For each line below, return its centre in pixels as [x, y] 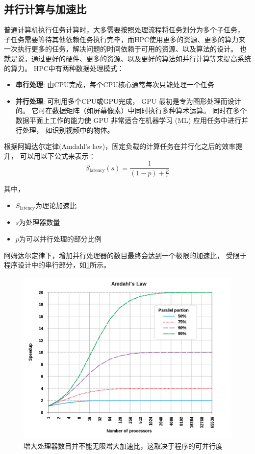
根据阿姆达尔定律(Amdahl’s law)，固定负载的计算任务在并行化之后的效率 [120, 146]
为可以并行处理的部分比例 [60, 239]
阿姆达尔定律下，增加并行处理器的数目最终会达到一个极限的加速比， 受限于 [125, 255]
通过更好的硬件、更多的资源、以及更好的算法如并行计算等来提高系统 [141, 58]
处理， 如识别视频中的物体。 [68, 130]
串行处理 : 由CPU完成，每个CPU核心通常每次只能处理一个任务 [115, 84]
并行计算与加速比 [45, 9]
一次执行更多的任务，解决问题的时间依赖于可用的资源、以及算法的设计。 [121, 49]
